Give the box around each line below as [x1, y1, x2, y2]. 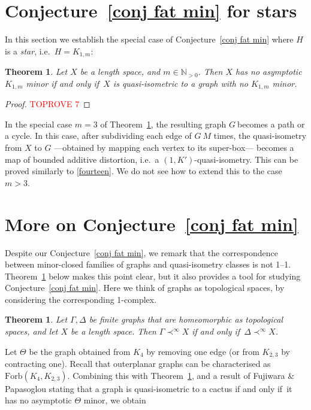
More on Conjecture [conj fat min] [5, 211, 298, 236]
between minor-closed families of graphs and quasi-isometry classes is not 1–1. [5, 258, 291, 271]
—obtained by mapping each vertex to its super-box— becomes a [54, 141, 294, 153]
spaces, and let [5, 325, 58, 338]
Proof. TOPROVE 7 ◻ [5, 98, 90, 110]
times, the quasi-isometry [213, 129, 307, 142]
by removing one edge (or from [146, 345, 259, 357]
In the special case [5, 117, 73, 130]
